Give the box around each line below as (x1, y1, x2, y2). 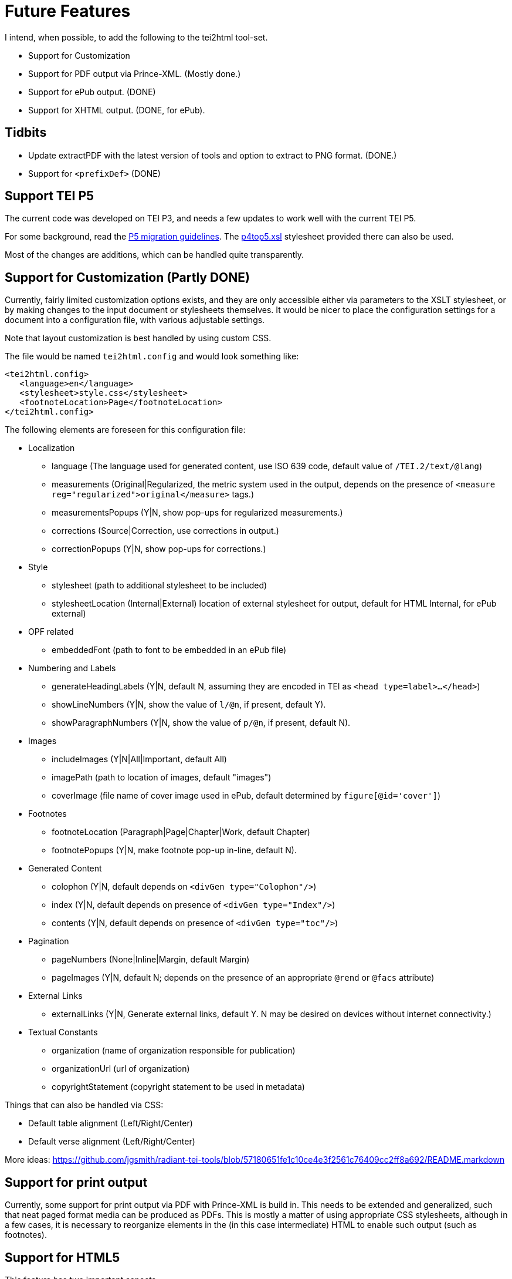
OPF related (28, 627, 74, 637)
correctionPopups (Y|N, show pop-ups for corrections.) (52, 544, 266, 554)
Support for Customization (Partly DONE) (5, 270, 250, 285)
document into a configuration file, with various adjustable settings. (5, 315, 265, 325)
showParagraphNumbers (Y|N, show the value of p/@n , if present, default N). (52, 718, 351, 728)
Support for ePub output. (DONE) (28, 86, 156, 97)
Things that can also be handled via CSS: (5, 1100, 164, 1110)
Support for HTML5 (5, 1250, 120, 1265)
